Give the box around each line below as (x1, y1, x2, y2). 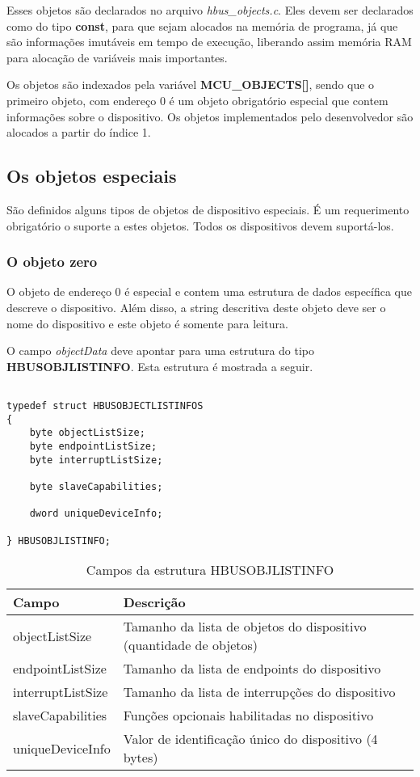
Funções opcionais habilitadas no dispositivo (123, 706, 374, 725)
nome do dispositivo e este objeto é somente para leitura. (6, 315, 288, 331)
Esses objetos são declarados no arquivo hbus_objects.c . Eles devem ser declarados (6, 2, 414, 18)
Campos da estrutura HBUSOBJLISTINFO (86, 560, 334, 580)
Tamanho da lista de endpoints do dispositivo (123, 659, 381, 678)
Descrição (123, 593, 186, 612)
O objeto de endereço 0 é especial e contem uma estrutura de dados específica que (6, 283, 413, 300)
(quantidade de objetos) (123, 636, 258, 655)
